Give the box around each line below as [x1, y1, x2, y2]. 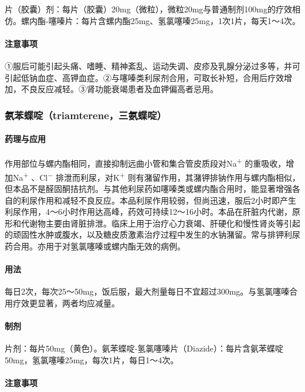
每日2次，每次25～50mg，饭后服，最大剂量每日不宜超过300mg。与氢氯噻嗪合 [5, 285, 298, 298]
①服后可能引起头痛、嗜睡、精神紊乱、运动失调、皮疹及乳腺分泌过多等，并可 [5, 59, 300, 72]
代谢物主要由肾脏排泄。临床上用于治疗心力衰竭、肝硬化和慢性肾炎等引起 [21, 217, 300, 229]
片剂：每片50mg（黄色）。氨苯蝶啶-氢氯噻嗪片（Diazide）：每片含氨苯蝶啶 [5, 342, 284, 354]
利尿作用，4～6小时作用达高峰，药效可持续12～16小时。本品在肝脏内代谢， [5, 205, 292, 218]
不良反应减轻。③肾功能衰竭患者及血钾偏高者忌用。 [21, 83, 218, 95]
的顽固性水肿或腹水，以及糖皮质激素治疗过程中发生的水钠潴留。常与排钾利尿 [5, 228, 300, 241]
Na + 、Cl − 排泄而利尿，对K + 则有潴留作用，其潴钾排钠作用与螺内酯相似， [12, 169, 300, 183]
